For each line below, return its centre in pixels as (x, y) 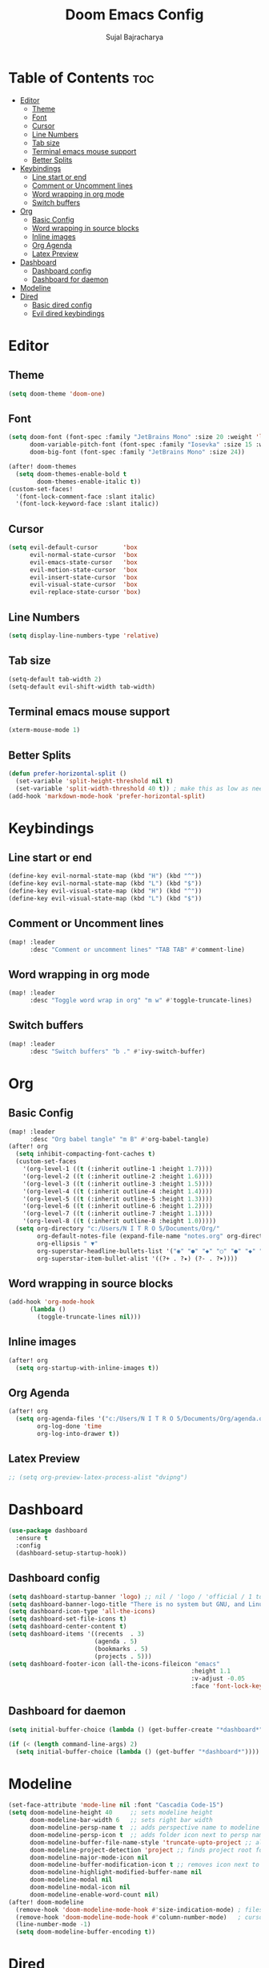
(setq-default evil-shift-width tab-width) (82, 687)
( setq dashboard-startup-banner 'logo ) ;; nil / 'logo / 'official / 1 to (136, 1596)
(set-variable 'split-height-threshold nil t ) (94, 781)
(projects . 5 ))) (123, 1656)
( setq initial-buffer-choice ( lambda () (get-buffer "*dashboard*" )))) (138, 1751)
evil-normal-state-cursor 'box (83, 555)
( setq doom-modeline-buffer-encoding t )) (86, 1932)
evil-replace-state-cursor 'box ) (85, 592)
